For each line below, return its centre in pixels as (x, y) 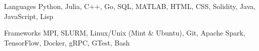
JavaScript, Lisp (29, 16)
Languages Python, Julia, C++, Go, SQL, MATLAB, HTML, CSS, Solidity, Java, (130, 6)
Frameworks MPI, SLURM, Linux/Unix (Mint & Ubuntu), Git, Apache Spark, (125, 33)
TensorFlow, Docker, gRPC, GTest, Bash (67, 42)
